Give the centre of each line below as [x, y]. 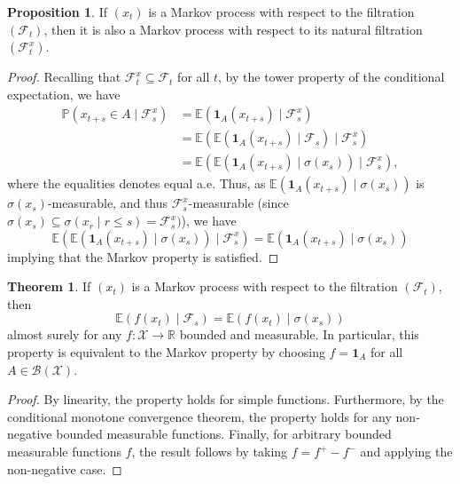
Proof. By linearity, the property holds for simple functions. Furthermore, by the [226, 399]
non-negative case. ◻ [65, 468]
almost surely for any [65, 334]
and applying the [406, 451]
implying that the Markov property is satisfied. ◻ [143, 256]
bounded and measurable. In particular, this [299, 334]
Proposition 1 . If [57, 12]
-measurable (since [238, 203]
